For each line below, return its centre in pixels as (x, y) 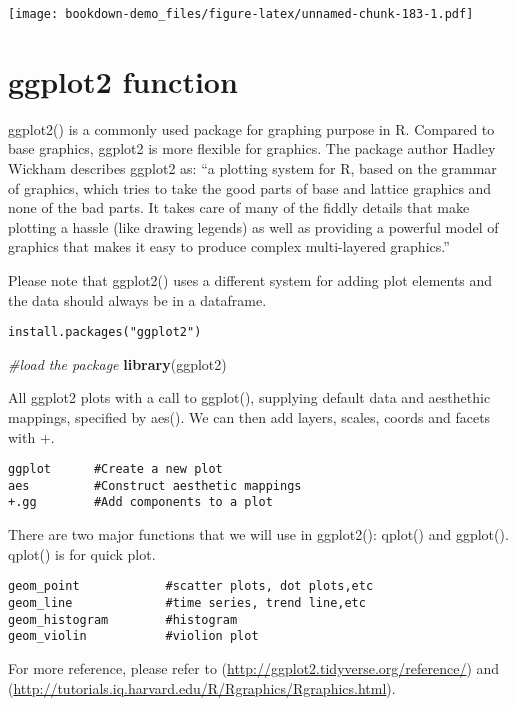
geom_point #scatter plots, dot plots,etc (191, 586)
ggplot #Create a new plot (115, 469)
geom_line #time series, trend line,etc (187, 602)
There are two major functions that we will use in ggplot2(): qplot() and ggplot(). (258, 534)
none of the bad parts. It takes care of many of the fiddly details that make (239, 207)
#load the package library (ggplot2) (117, 363)
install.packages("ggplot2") (105, 332)
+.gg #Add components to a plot (140, 502)
